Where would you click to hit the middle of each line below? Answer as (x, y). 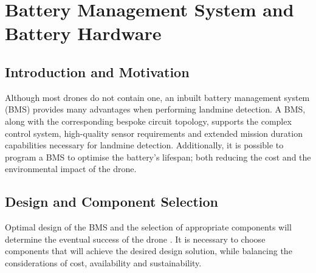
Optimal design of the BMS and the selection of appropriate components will (148, 227)
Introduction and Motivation (97, 71)
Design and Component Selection (112, 202)
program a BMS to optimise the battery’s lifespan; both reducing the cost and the (158, 157)
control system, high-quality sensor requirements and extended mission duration (154, 133)
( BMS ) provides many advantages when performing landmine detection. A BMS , (155, 109)
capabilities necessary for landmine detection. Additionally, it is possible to (144, 145)
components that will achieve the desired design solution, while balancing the (149, 251)
